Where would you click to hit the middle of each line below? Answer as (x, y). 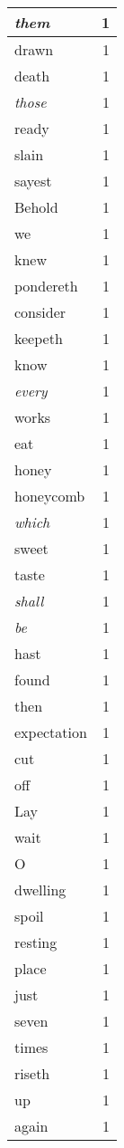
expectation (51, 732)
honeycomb (50, 496)
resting (36, 942)
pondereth (46, 286)
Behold (36, 207)
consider (40, 312)
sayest (33, 181)
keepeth (39, 338)
